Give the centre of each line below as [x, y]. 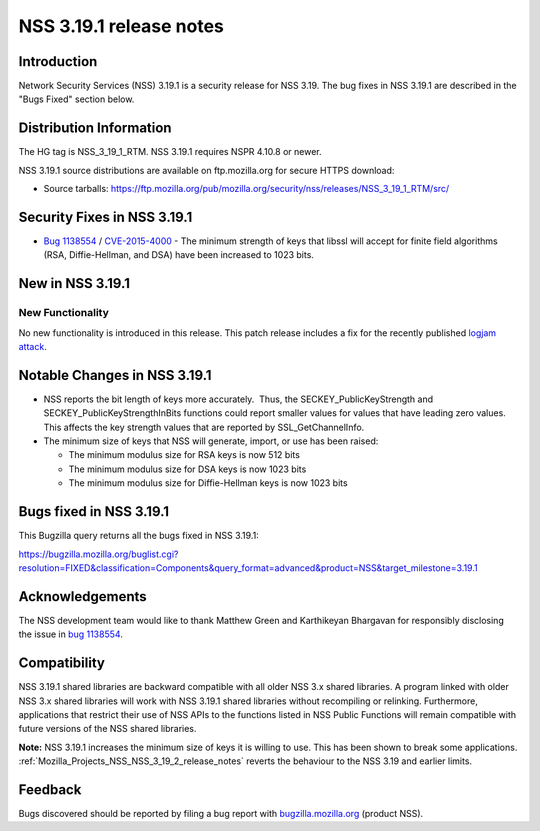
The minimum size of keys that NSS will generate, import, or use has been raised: [211, 441]
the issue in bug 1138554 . [71, 634]
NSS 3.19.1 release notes [121, 26]
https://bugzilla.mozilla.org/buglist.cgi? [98, 554]
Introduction [58, 61]
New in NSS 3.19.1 [74, 283]
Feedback [50, 789]
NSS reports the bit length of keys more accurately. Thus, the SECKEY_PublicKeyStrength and [238, 399]
